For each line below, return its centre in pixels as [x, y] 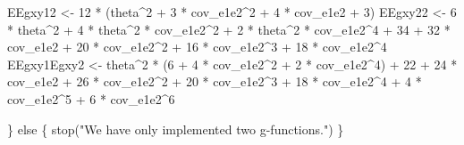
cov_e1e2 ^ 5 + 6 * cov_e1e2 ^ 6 [91, 98]
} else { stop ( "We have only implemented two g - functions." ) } [176, 129]
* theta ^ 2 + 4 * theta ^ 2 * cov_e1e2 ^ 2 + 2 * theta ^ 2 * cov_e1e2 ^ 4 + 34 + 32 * [229, 29]
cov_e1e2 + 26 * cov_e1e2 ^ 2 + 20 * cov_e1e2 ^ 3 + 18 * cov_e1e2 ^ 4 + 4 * [215, 81]
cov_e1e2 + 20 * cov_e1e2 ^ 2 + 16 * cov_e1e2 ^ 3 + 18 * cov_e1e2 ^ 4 [197, 47]
